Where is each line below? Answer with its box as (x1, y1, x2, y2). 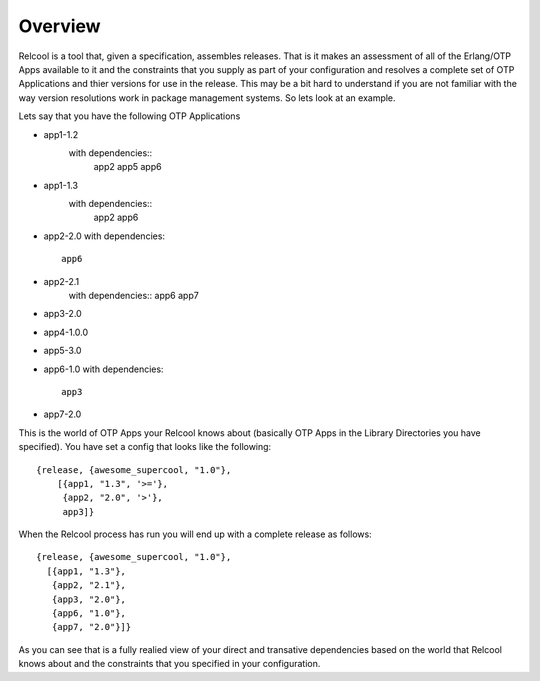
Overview (18, 15, 101, 37)
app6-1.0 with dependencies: (43, 363, 164, 375)
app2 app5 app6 (93, 161, 162, 173)
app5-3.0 (43, 345, 82, 357)
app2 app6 (93, 211, 139, 224)
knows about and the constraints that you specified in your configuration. (18, 658, 321, 670)
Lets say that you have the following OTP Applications (18, 110, 241, 122)
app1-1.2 (43, 128, 79, 140)
